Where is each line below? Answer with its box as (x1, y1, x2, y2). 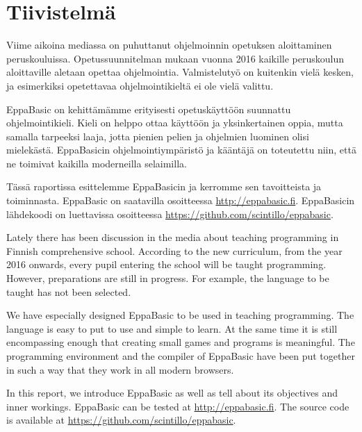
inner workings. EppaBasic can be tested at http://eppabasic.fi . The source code (6, 399, 349, 413)
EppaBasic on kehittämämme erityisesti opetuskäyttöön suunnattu (6, 101, 291, 116)
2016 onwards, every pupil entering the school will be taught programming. (6, 257, 327, 272)
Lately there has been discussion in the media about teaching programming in (6, 230, 339, 244)
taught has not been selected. (6, 284, 131, 299)
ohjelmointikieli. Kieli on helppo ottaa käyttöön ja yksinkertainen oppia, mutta (6, 115, 343, 130)
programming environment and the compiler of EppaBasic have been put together (6, 349, 355, 363)
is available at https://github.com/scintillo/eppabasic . (6, 413, 236, 427)
